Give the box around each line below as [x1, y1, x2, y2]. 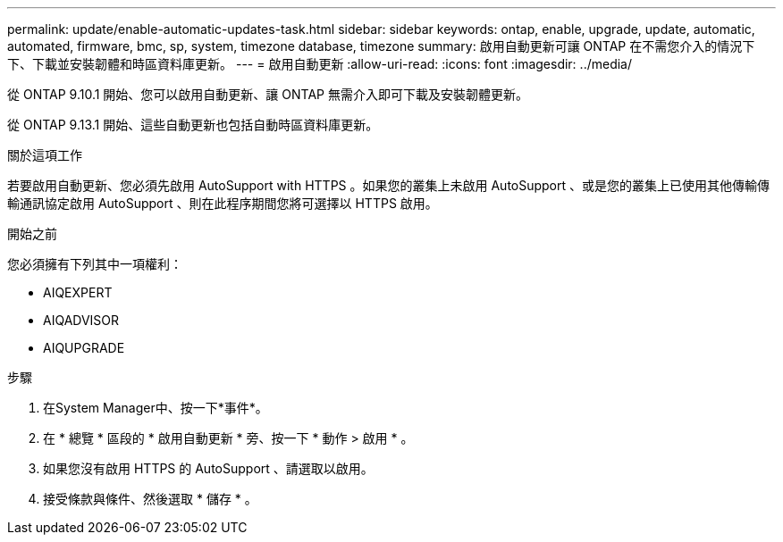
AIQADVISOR [43, 313, 120, 328]
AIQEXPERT [43, 285, 113, 300]
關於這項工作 [7, 147, 82, 163]
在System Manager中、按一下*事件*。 [43, 400, 268, 415]
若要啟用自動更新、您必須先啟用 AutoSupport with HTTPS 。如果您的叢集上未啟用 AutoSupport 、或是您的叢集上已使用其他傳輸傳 [7, 178, 770, 193]
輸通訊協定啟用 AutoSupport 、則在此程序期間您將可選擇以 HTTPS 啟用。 [7, 196, 438, 211]
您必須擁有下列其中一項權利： [7, 256, 182, 271]
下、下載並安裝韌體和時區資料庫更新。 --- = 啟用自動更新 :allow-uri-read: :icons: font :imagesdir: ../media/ [7, 56, 633, 71]
